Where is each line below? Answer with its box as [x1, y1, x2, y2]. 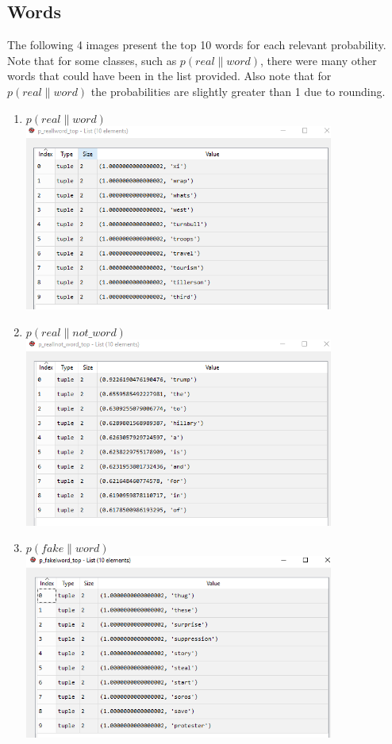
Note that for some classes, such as [7, 52, 177, 68]
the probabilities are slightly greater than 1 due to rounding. [90, 82, 386, 99]
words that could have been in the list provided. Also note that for [7, 67, 332, 84]
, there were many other [259, 52, 377, 68]
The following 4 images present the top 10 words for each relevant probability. [7, 36, 386, 53]
